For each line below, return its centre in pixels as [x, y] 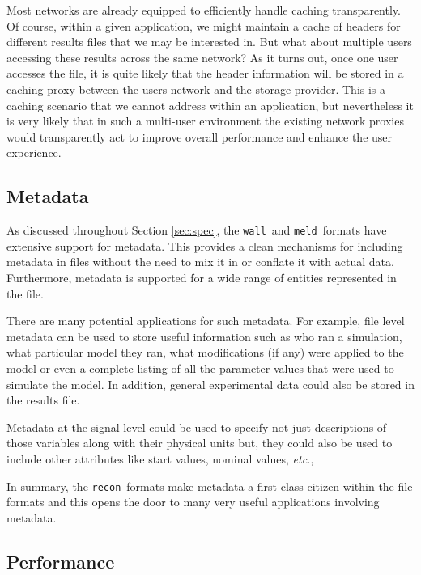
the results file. [43, 400]
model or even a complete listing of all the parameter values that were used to [200, 368]
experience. [34, 152]
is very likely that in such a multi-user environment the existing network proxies [205, 121]
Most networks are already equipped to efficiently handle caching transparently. [204, 10]
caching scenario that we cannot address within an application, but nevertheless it [210, 105]
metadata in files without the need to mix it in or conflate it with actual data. [200, 262]
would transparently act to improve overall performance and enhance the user [200, 136]
